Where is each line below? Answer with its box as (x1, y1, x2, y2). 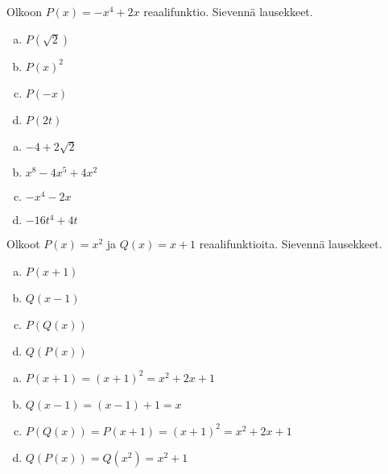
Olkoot (6, 235, 40, 252)
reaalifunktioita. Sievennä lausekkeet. (199, 235, 382, 252)
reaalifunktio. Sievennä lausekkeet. (143, 3, 313, 19)
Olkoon (6, 3, 42, 19)
